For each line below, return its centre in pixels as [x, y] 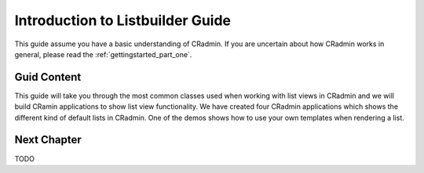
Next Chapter [48, 140]
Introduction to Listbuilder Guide [123, 20]
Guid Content [48, 77]
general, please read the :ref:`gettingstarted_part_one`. [103, 54]
